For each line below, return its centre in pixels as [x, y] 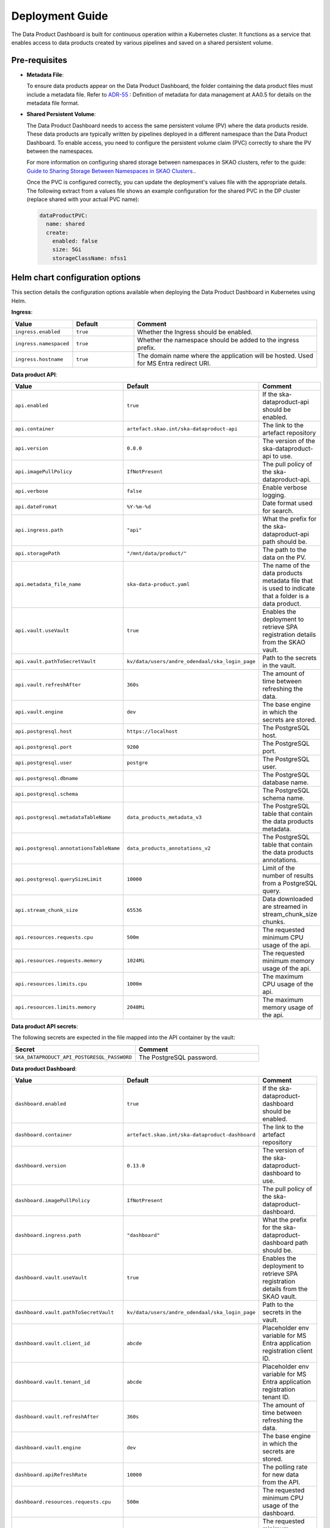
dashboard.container [44, 1135]
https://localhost [152, 731]
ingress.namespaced [42, 344]
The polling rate [285, 1467]
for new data [280, 1475]
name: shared [65, 224]
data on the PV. [284, 557]
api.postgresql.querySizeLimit [58, 879]
